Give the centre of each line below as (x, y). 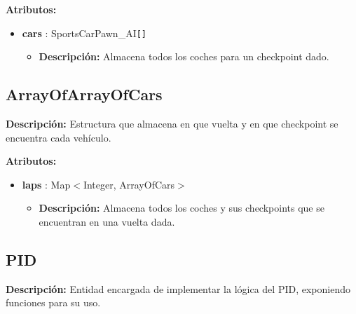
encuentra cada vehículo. (59, 137)
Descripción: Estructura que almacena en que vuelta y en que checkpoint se (172, 124)
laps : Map (46, 184)
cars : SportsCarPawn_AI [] (84, 33)
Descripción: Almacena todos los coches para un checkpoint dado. (184, 56)
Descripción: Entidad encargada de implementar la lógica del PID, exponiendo (178, 288)
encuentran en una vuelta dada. (107, 222)
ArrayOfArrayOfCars (84, 94)
